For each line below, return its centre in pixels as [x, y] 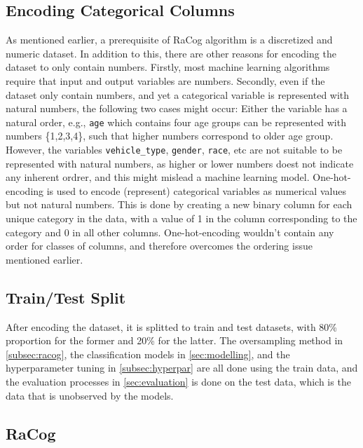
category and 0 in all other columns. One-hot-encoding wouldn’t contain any [170, 232]
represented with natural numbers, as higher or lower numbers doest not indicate [180, 163]
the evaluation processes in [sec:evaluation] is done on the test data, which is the [178, 381]
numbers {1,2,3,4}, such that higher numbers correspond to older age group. [170, 136]
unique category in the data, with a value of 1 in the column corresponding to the [181, 218]
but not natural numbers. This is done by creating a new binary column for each [179, 204]
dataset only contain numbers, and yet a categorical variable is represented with [178, 94]
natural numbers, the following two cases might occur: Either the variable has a [177, 108]
